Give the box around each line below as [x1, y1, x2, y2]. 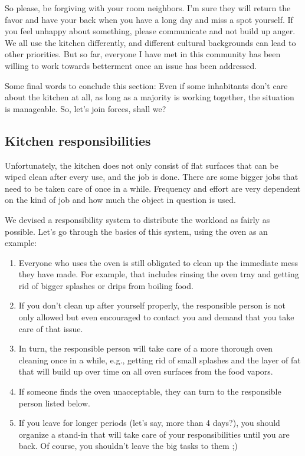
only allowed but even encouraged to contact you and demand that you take [18, 311, 294, 323]
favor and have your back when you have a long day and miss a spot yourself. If [5, 13, 293, 25]
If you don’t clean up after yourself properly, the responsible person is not [18, 299, 286, 311]
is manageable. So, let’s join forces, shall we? [5, 102, 166, 114]
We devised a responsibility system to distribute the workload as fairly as [5, 213, 270, 225]
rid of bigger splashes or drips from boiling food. [18, 279, 194, 291]
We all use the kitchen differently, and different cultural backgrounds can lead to [5, 36, 296, 48]
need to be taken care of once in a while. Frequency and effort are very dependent [5, 182, 301, 194]
